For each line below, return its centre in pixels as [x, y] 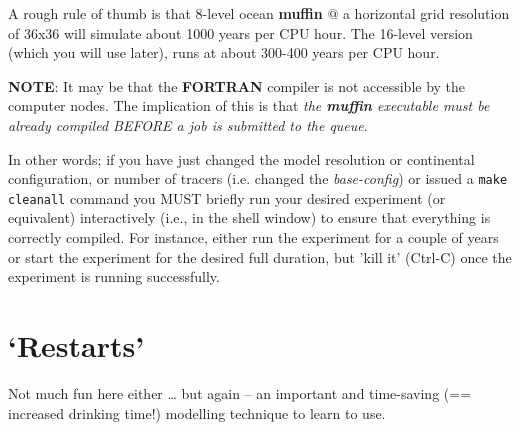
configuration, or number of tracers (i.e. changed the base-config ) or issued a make [258, 178]
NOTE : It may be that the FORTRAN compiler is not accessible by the [237, 85]
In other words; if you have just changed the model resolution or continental [241, 158]
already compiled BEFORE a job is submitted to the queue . [188, 124]
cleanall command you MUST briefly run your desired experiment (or [227, 197]
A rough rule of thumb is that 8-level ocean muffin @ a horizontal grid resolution [259, 13]
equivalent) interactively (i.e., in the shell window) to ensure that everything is [249, 217]
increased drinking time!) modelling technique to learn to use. [197, 412]
